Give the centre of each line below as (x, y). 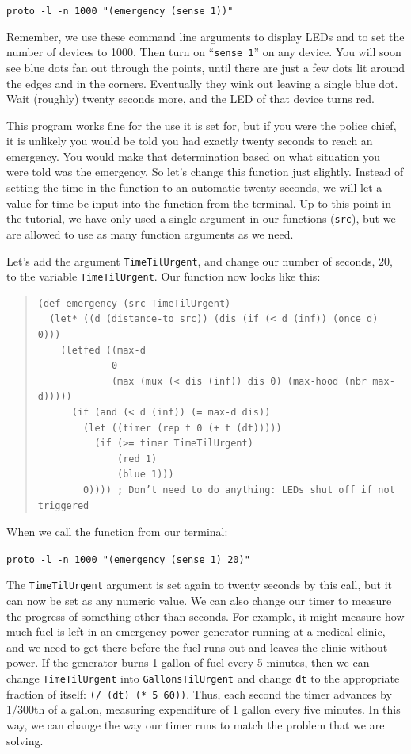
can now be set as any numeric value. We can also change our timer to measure (199, 601)
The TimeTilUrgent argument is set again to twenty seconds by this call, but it (200, 585)
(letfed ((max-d (103, 350)
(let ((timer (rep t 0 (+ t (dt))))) (183, 428)
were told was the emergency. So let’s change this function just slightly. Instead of (205, 172)
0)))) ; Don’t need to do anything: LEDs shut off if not (239, 490)
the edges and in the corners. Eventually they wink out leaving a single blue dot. (202, 83)
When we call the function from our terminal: (117, 532)
